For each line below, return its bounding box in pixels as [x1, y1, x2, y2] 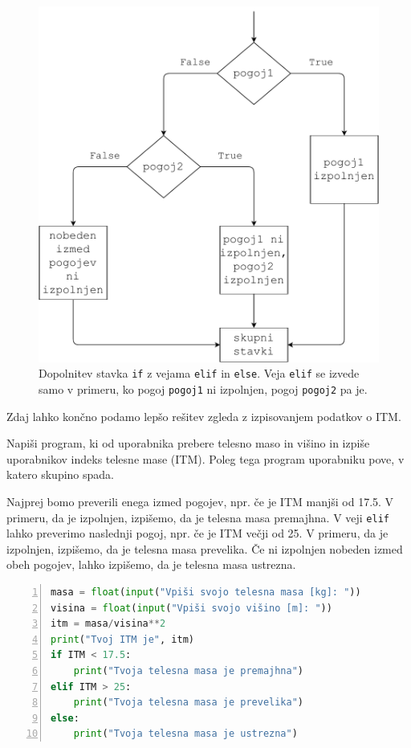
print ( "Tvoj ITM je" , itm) [51, 633, 194, 645]
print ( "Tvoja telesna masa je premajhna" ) [73, 665, 304, 677]
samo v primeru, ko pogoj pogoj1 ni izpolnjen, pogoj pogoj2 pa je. [39, 381, 368, 397]
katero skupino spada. [6, 466, 114, 483]
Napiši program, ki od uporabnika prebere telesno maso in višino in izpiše [6, 435, 370, 452]
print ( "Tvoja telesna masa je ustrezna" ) [73, 728, 298, 740]
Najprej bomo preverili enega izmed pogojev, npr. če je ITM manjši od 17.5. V [6, 493, 394, 510]
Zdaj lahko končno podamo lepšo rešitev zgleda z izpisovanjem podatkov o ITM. [6, 407, 401, 424]
